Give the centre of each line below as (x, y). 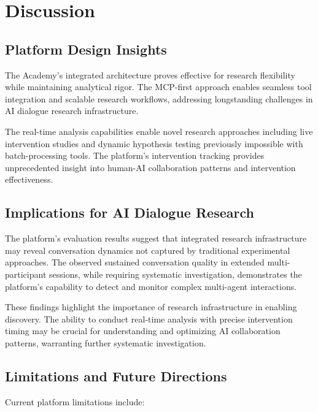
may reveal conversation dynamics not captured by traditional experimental (148, 250)
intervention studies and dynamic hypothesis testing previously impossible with (154, 143)
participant (26, 274)
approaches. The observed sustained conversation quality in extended (135, 262)
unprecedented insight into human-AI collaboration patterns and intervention (150, 167)
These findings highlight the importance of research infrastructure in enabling (151, 307)
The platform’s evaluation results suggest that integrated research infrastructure (156, 238)
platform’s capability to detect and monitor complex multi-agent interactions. (151, 286)
